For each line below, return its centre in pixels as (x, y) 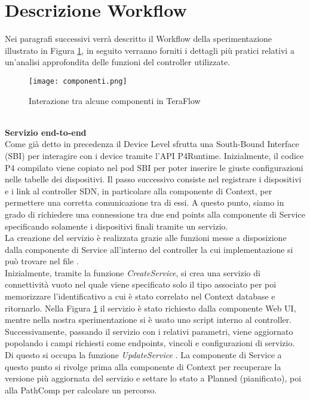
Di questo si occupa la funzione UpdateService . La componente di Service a (143, 355)
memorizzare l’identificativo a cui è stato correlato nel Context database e (140, 296)
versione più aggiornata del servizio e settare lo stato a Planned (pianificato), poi (153, 378)
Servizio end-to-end (46, 132)
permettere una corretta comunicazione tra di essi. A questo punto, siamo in (145, 202)
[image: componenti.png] (78, 81)
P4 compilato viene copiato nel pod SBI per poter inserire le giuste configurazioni (154, 167)
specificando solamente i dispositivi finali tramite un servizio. (116, 226)
